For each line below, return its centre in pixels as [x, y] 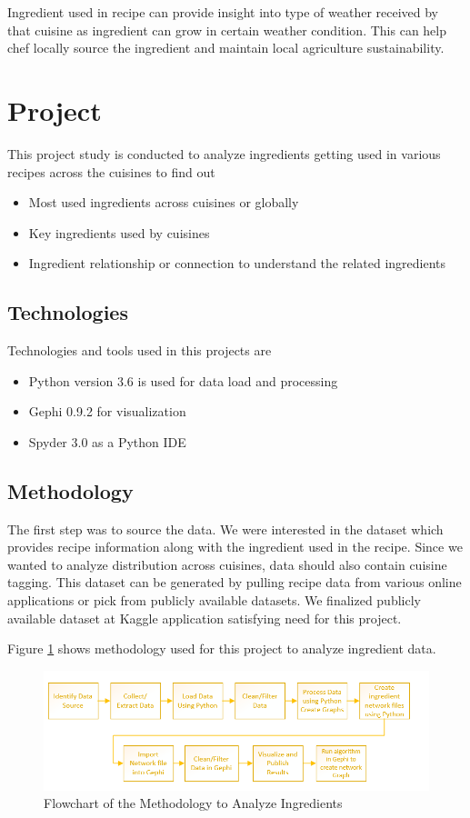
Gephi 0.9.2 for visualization [107, 411]
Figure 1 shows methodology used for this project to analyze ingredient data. [222, 648]
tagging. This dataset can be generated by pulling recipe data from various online [235, 582]
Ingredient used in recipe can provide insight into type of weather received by [223, 12]
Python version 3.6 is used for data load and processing [183, 380]
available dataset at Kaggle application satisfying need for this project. [205, 618]
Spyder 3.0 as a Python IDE [107, 441]
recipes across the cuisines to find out [111, 171]
